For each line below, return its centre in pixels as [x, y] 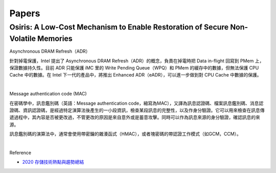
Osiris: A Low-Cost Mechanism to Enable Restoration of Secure [119, 27]
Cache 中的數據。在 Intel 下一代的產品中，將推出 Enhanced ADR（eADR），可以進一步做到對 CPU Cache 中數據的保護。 [135, 75]
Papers [25, 13]
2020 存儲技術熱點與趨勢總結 [53, 162]
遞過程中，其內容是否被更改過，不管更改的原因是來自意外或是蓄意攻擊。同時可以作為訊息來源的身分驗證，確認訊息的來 [135, 117]
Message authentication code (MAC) [48, 94]
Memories [55, 39]
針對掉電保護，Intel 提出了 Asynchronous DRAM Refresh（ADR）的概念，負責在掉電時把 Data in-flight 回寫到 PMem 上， [137, 61]
